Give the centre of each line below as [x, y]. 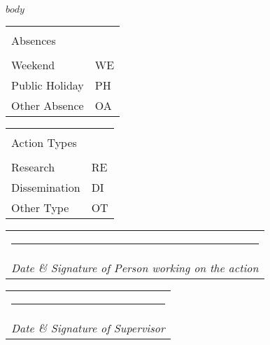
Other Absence [48, 105]
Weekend [33, 65]
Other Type [40, 207]
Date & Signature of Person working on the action [135, 268]
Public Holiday [48, 85]
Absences [34, 40]
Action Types [44, 142]
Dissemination [46, 187]
